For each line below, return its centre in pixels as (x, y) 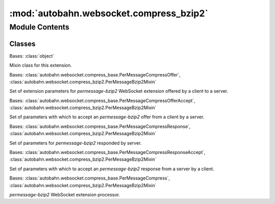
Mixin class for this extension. (41, 65)
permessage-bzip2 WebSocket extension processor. (65, 194)
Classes (22, 44)
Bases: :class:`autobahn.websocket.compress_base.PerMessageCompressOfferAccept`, (102, 100)
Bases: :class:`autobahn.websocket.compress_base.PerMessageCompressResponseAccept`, (107, 152)
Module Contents (39, 27)
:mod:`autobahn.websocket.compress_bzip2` (109, 13)
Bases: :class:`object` (32, 56)
